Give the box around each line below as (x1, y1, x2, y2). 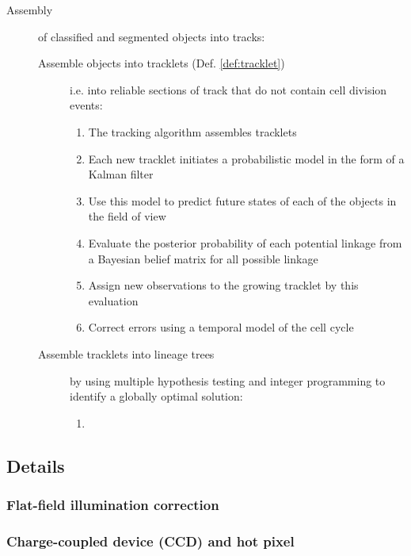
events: (70, 97, 103, 113)
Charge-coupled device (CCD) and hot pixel (6, 531, 295, 550)
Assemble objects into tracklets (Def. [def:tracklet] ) (38, 55, 285, 71)
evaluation (88, 292, 139, 309)
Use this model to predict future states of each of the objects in (88, 192, 397, 209)
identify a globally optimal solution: (70, 388, 243, 405)
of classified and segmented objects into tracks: (38, 28, 265, 44)
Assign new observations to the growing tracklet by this (88, 277, 359, 293)
